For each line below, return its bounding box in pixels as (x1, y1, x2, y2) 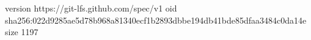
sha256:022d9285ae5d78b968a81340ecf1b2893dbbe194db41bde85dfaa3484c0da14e (5, 13, 307, 26)
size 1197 (5, 25, 38, 38)
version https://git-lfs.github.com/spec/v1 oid (5, 2, 177, 14)
